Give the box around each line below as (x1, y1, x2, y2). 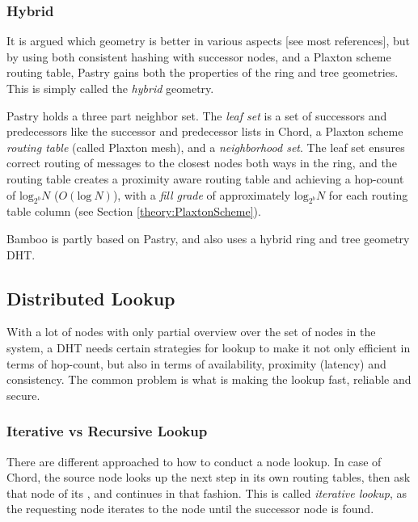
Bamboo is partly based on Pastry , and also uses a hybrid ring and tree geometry (6, 229, 410, 246)
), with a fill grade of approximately (112, 186, 291, 203)
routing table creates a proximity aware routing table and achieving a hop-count (6, 170, 404, 187)
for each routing (328, 186, 408, 203)
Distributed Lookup (6, 285, 175, 310)
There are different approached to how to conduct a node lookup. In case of (6, 453, 382, 469)
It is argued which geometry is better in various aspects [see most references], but (6, 32, 410, 49)
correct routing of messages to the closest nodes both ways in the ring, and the (6, 154, 397, 171)
